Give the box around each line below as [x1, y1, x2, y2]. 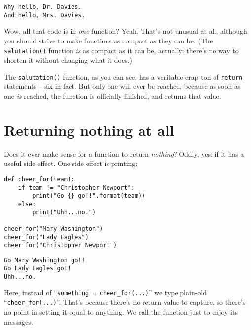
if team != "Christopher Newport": [18, 184, 135, 191]
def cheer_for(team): [4, 175, 75, 183]
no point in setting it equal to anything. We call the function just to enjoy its [4, 307, 238, 317]
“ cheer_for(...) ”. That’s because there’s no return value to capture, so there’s [4, 297, 246, 307]
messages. [4, 316, 33, 327]
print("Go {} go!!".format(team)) [32, 192, 145, 200]
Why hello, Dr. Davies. [4, 3, 82, 10]
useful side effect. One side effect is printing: [4, 158, 138, 168]
